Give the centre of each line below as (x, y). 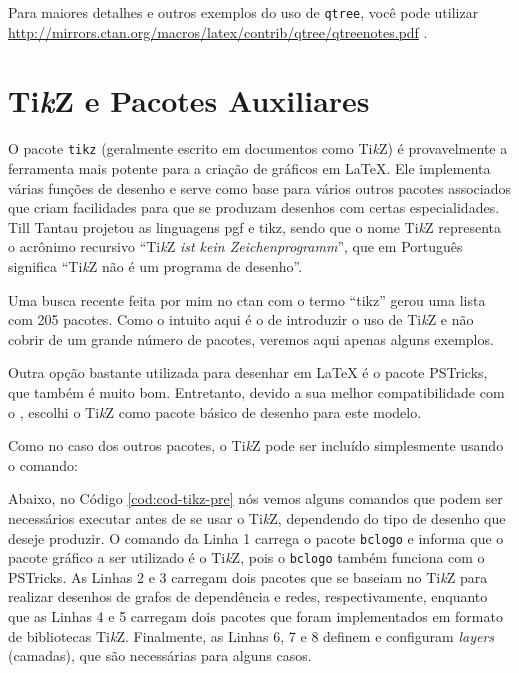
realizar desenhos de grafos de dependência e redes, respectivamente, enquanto (248, 596)
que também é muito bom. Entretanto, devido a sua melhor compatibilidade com (256, 391)
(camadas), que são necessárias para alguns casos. (160, 655)
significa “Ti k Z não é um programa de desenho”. (155, 266)
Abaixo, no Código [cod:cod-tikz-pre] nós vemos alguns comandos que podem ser (255, 498)
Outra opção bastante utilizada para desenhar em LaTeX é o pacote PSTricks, (248, 372)
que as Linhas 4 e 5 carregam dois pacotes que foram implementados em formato (255, 616)
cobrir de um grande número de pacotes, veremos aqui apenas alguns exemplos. (251, 338)
